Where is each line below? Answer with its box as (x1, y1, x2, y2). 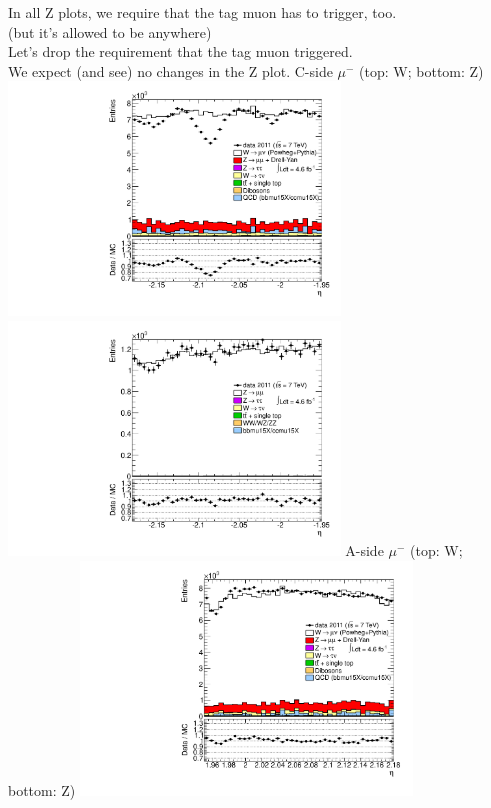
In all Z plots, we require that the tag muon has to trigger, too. (8, 2, 397, 22)
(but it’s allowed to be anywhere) (8, 21, 212, 42)
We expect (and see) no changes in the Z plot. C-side (8, 60, 333, 81)
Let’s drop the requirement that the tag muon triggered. (8, 41, 353, 62)
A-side (345, 540, 384, 561)
